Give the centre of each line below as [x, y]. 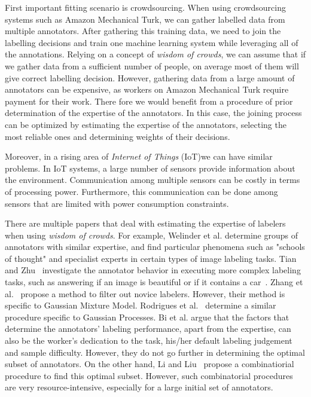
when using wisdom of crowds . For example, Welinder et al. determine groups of [151, 235]
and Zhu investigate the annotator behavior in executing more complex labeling [153, 270]
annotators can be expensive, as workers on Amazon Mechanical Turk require [147, 89]
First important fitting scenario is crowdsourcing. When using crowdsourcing [145, 7]
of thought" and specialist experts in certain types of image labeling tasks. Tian [151, 258]
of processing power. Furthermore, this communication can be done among [141, 191]
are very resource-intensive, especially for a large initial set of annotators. [139, 387]
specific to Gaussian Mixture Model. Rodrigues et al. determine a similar [141, 305]
